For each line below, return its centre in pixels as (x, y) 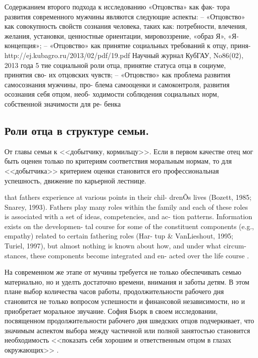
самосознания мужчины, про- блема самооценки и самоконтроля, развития (117, 84)
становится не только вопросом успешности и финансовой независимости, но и (125, 301)
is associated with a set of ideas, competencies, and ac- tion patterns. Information (129, 216)
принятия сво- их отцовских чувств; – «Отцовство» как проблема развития (118, 75)
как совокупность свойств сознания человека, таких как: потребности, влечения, (126, 26)
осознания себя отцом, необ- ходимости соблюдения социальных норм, (112, 94)
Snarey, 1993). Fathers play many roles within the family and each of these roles (126, 207)
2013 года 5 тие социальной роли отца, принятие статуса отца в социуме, (115, 65)
